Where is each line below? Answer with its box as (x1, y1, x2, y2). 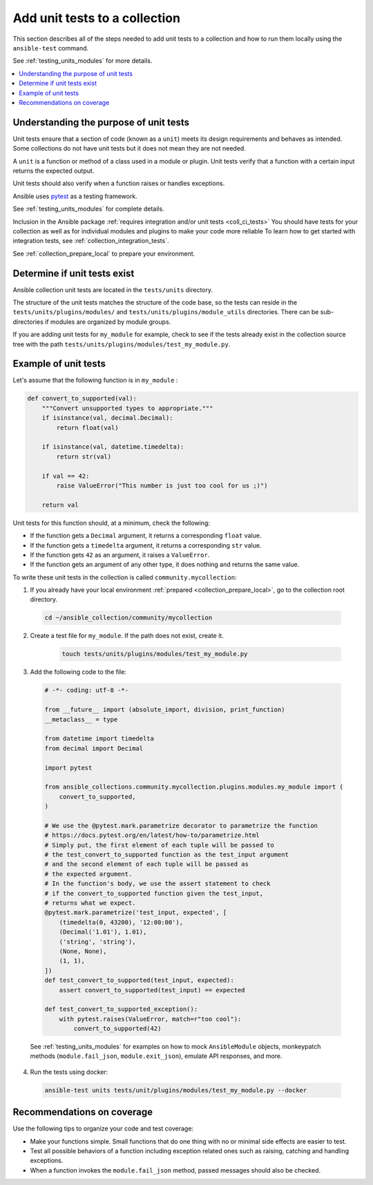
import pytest (44, 764, 93, 771)
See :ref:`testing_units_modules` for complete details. (12, 204, 165, 213)
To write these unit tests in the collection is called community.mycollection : (12, 573, 237, 581)
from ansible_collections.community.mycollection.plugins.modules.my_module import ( (44, 783, 343, 791)
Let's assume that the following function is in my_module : (12, 376, 178, 385)
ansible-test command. (12, 44, 89, 52)
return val (41, 501, 79, 509)
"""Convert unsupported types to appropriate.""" (41, 404, 213, 412)
